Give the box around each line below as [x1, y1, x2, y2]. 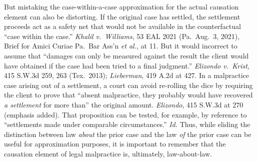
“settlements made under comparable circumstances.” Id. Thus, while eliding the [4, 119, 250, 129]
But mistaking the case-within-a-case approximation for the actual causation [4, 1, 239, 11]
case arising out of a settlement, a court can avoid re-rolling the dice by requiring [4, 79, 253, 90]
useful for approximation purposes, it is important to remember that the [4, 138, 226, 149]
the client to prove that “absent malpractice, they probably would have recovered [4, 89, 253, 100]
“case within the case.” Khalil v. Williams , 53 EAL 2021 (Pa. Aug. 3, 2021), [4, 30, 240, 41]
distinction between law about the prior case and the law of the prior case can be [4, 128, 251, 139]
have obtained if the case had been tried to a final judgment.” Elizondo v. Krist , [4, 60, 249, 70]
